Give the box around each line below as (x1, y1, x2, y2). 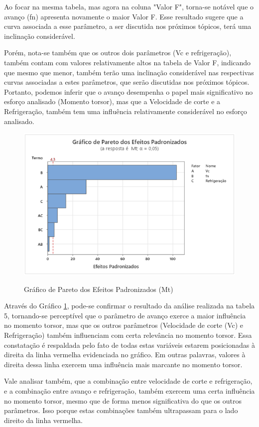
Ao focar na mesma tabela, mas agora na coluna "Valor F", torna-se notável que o (4, 1, 254, 11)
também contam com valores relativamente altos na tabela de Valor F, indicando (4, 57, 251, 67)
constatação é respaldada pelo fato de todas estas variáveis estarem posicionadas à (4, 339, 255, 350)
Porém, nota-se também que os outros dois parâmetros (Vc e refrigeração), (4, 47, 232, 58)
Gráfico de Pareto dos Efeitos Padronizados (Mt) (24, 284, 173, 294)
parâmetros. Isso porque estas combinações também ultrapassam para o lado (4, 405, 238, 416)
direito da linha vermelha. (4, 415, 83, 425)
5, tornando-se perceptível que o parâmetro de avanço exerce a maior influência (4, 310, 246, 320)
